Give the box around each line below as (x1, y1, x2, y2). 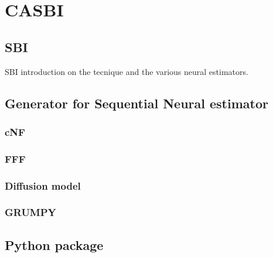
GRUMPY (5, 205, 56, 220)
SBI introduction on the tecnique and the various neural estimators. (5, 65, 248, 77)
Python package (5, 235, 104, 253)
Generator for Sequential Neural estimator (5, 94, 268, 112)
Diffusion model (5, 178, 81, 193)
